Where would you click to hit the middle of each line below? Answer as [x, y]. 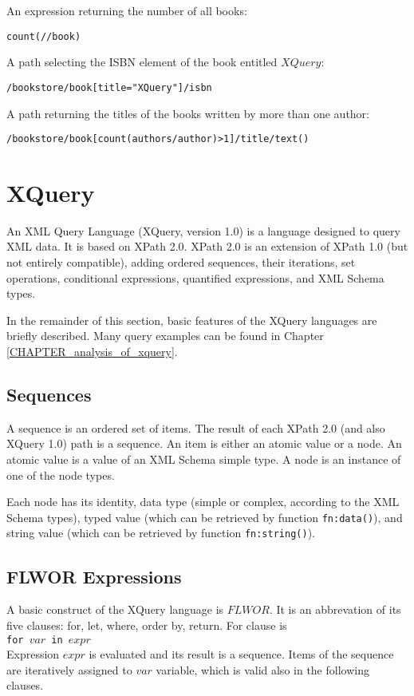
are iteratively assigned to [69, 669]
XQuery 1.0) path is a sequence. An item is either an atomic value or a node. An [204, 443]
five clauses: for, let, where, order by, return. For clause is [147, 625]
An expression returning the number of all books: [127, 10]
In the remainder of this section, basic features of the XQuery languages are [192, 320]
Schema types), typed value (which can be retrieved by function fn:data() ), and [205, 517]
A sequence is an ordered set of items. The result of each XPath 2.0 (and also [196, 427]
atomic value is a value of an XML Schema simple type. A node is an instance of [204, 459]
